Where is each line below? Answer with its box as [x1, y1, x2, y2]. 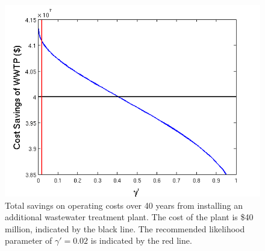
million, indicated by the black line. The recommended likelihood [5, 222, 245, 235]
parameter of [5, 234, 52, 247]
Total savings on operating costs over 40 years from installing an [5, 199, 243, 211]
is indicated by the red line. [90, 234, 192, 247]
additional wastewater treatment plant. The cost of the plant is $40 [5, 211, 254, 223]
